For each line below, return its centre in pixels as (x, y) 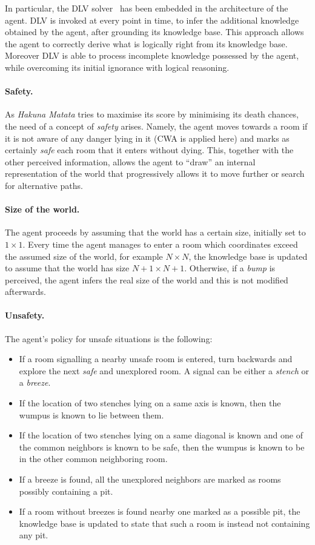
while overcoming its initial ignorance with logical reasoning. (117, 67)
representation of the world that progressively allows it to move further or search (155, 173)
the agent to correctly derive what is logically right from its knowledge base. (146, 43)
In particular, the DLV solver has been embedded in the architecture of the (147, 8)
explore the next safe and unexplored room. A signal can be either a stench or (164, 370)
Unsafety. (25, 315)
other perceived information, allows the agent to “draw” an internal (130, 161)
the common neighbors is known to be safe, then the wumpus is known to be (162, 447)
